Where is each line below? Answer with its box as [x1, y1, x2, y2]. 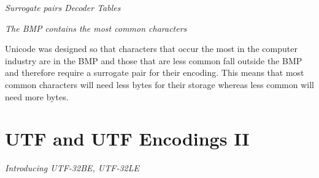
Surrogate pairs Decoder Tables [5, 1, 121, 13]
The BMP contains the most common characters [5, 21, 187, 34]
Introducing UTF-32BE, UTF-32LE [5, 161, 139, 174]
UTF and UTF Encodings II [5, 126, 250, 151]
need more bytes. [5, 90, 69, 103]
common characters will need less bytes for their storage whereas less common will [5, 78, 314, 91]
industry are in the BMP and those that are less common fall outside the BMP [5, 54, 302, 67]
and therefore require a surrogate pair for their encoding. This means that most [5, 66, 304, 79]
